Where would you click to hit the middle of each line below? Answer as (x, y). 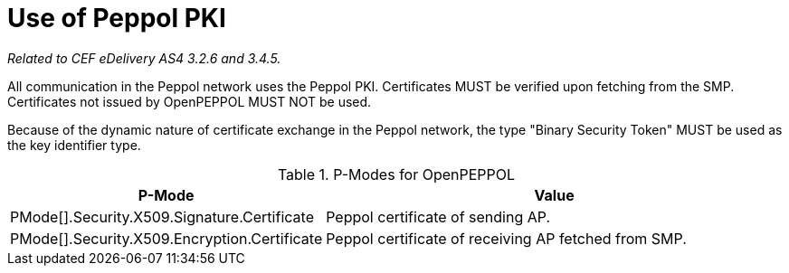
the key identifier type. (74, 145)
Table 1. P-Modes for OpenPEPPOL (396, 174)
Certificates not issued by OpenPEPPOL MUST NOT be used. (190, 101)
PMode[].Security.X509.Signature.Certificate (162, 217)
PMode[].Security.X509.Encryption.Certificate (166, 238)
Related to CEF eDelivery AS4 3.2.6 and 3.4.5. (144, 58)
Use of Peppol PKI (117, 18)
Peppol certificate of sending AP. (438, 217)
